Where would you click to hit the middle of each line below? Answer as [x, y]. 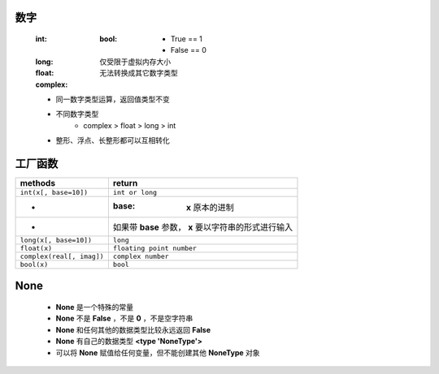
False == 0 [189, 50]
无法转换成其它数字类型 [139, 73]
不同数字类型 [77, 114]
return [125, 183]
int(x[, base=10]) [54, 193]
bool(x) [34, 265]
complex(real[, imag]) [62, 257]
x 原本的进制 [210, 208]
